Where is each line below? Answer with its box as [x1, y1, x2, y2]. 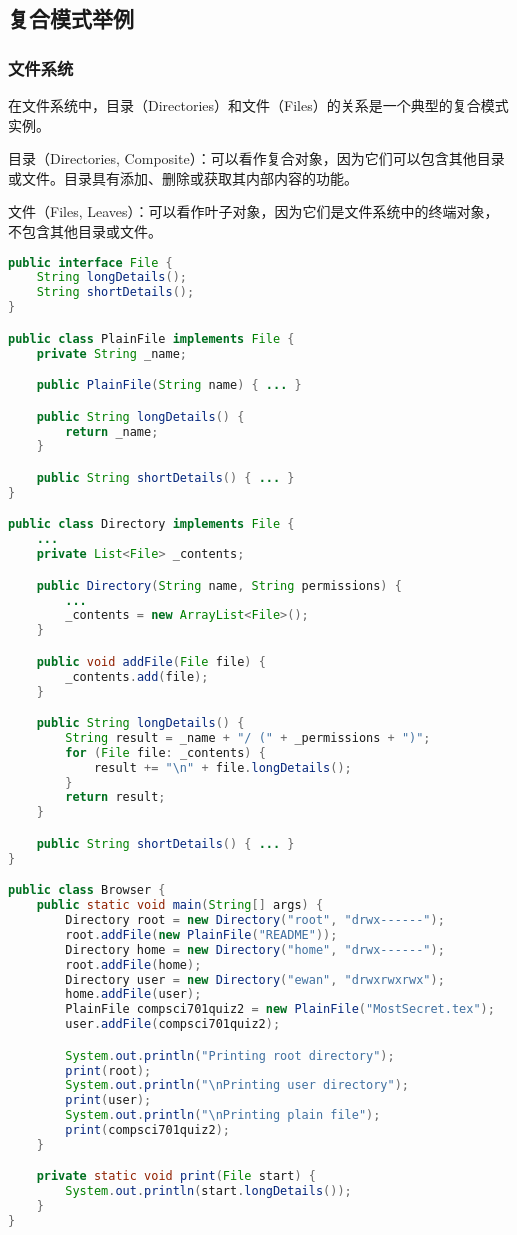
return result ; [65, 790, 166, 805]
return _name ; [65, 424, 159, 439]
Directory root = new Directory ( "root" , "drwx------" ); [65, 913, 445, 927]
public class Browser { [8, 883, 166, 898]
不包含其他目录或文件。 [8, 220, 162, 241]
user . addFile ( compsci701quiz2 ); [65, 1017, 281, 1032]
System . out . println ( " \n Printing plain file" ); [65, 1108, 381, 1123]
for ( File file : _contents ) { [65, 745, 266, 760]
